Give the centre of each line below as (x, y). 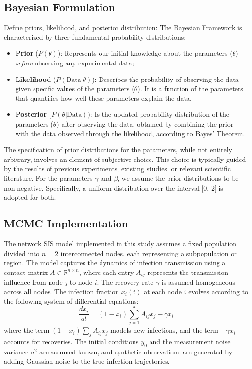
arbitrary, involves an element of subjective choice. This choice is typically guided (125, 159)
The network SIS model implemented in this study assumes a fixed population (120, 243)
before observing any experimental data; (75, 62)
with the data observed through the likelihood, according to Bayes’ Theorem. (130, 133)
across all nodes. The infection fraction (62, 291)
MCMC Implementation (66, 223)
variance (16, 351)
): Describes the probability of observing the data (165, 79)
